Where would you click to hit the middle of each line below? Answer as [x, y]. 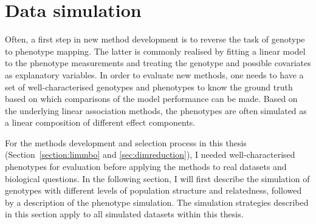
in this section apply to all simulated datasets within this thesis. [124, 214]
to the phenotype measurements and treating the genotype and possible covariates [158, 63]
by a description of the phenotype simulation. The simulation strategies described [157, 202]
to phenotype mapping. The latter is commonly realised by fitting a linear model [155, 51]
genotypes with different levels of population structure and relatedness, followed [153, 190]
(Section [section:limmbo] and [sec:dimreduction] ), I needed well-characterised [150, 154]
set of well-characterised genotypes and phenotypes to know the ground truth [149, 87]
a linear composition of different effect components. [100, 122]
